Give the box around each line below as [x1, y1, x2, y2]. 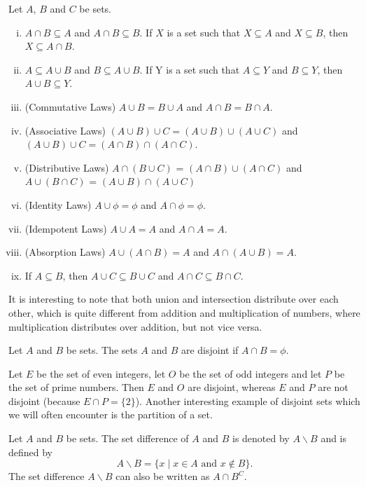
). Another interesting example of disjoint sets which [135, 393, 360, 408]
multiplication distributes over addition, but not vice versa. [8, 319, 262, 334]
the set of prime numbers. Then [8, 380, 144, 395]
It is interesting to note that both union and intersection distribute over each [8, 291, 339, 306]
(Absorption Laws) [24, 245, 106, 259]
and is [321, 431, 347, 446]
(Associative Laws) [24, 123, 106, 137]
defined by [8, 444, 53, 459]
